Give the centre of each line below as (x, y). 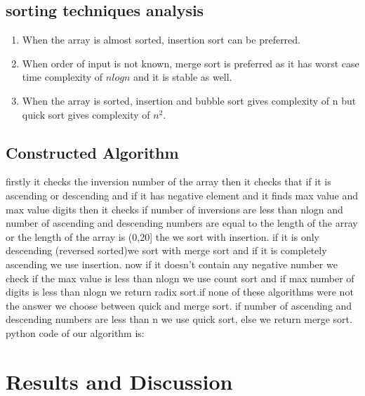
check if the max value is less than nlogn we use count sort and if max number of (180, 278)
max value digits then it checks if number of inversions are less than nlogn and (174, 209)
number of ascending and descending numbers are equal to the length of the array (182, 223)
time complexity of (62, 77)
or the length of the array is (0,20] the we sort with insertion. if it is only (162, 236)
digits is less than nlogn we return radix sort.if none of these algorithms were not (180, 292)
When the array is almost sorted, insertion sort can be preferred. (161, 40)
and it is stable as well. (182, 77)
